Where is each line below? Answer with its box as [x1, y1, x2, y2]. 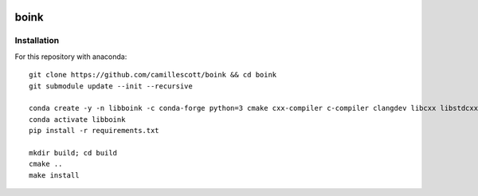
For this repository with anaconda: [14, 52, 127, 61]
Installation [14, 35, 60, 46]
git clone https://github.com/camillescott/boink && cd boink [29, 70, 277, 80]
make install [29, 171, 80, 179]
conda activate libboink [29, 115, 126, 123]
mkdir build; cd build [29, 148, 118, 157]
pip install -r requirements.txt [29, 126, 159, 135]
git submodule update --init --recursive [29, 81, 193, 91]
